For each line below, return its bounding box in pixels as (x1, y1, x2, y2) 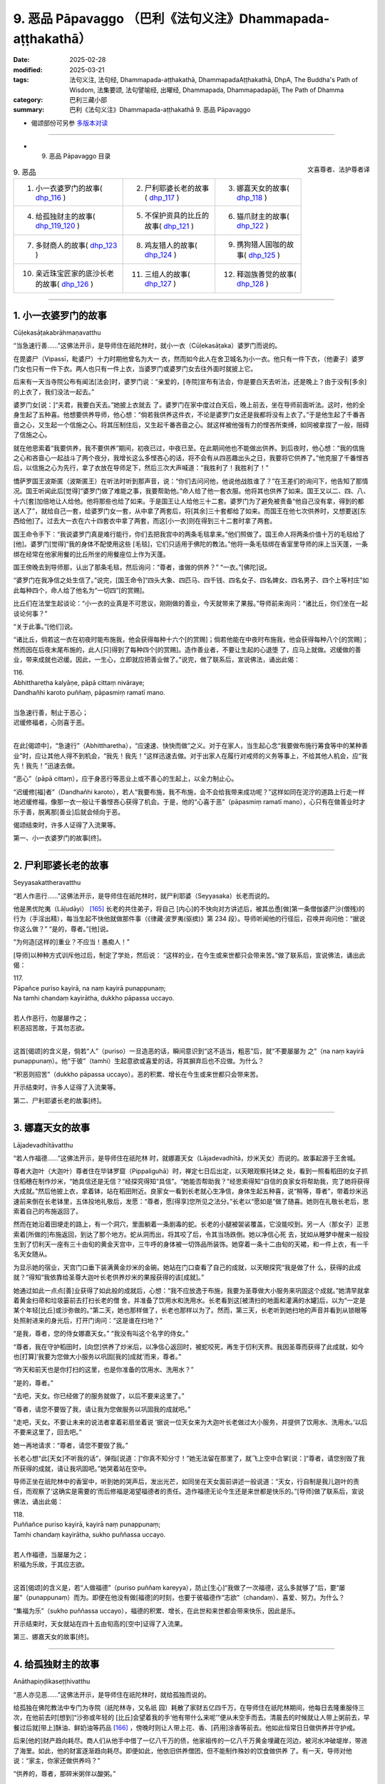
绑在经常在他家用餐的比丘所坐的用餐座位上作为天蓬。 (13, 549, 170, 558)
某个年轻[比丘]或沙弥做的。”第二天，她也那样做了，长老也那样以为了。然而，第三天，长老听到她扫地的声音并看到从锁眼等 (13, 1306, 367, 1314)
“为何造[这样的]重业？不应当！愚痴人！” (13, 938, 130, 946)
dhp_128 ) (236, 279, 269, 289)
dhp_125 (248, 250, 276, 260)
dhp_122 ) (236, 221, 269, 231)
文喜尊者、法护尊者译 (307, 165, 370, 173)
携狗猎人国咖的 (236, 240, 287, 250)
